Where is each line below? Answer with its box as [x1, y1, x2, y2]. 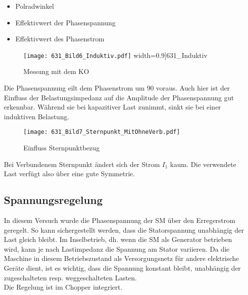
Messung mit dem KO [23, 66, 89, 76]
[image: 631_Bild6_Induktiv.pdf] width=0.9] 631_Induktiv [23, 50, 208, 60]
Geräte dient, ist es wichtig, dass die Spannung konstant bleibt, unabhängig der [4, 263, 241, 273]
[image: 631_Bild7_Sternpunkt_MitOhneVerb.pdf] [23, 129, 180, 136]
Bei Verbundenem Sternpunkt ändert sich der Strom [4, 159, 160, 169]
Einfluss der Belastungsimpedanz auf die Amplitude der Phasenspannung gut [4, 92, 234, 102]
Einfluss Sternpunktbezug [23, 143, 100, 153]
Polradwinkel [15, 1, 54, 11]
